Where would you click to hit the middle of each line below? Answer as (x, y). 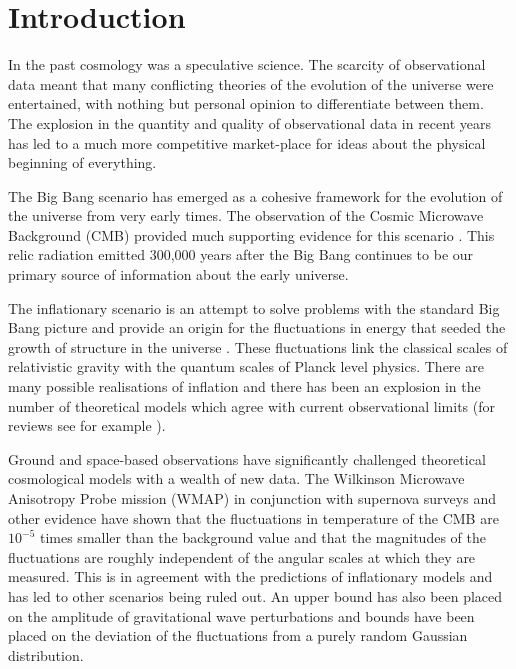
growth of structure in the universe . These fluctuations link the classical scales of (258, 346)
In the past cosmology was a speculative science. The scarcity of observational (247, 64)
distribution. (46, 654)
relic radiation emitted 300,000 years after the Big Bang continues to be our (241, 254)
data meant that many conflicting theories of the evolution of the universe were (251, 83)
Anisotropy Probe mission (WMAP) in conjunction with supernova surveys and (252, 498)
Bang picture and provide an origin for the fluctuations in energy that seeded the (257, 327)
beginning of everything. (82, 162)
